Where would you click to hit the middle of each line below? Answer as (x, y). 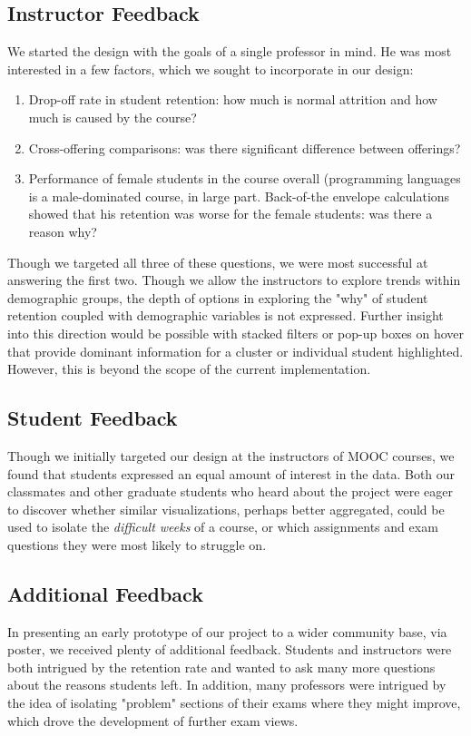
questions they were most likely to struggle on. (137, 544)
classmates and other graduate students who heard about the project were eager (230, 491)
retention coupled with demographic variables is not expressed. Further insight (226, 315)
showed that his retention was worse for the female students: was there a (231, 214)
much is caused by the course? (113, 117)
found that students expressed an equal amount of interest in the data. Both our (231, 473)
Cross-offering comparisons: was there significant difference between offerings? (245, 147)
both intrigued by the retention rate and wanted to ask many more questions (221, 667)
